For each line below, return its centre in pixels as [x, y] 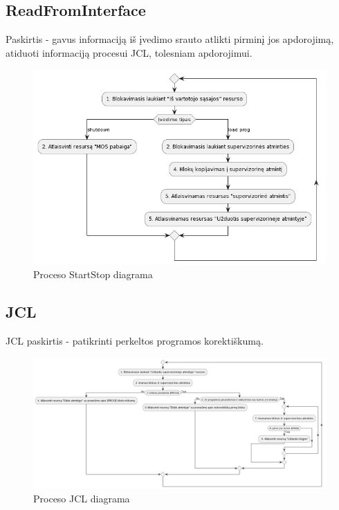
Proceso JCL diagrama [82, 499]
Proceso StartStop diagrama [93, 274]
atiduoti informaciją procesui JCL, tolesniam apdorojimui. [129, 52]
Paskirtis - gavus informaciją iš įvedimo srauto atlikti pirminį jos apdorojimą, [170, 39]
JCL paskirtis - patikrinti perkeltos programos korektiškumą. [135, 341]
